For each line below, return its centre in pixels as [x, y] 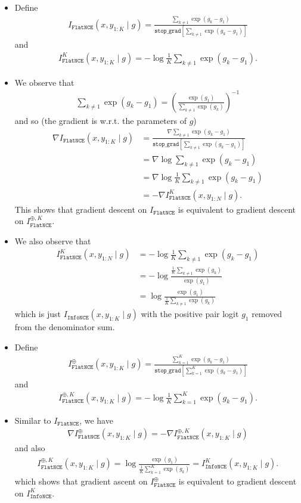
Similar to [33, 420]
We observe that [44, 82]
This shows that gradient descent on [81, 209]
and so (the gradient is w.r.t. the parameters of [100, 120]
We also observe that [53, 240]
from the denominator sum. [65, 327]
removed [267, 314]
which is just [38, 314]
